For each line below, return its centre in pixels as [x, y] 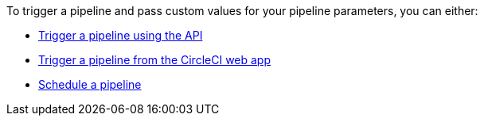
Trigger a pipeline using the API [121, 35]
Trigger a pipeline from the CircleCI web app [155, 60]
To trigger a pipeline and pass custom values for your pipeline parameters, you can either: [242, 11]
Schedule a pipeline [90, 84]
